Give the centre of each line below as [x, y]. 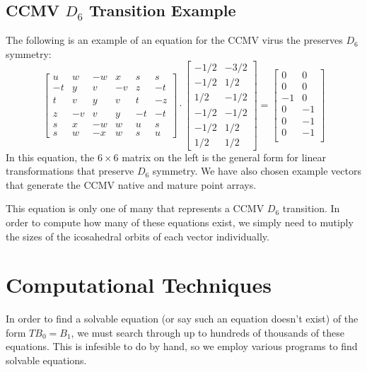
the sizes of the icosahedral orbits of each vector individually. [138, 236]
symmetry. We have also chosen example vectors [257, 171]
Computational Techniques [139, 285]
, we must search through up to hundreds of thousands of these [208, 332]
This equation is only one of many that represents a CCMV [135, 208]
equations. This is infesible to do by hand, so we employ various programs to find [182, 346]
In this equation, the [50, 157]
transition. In [311, 208]
